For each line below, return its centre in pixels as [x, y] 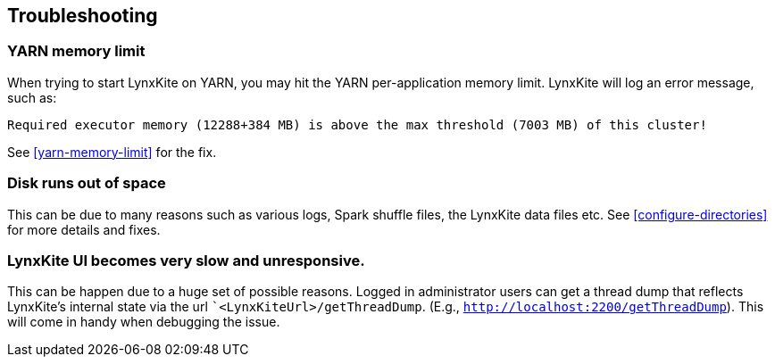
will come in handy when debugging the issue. [144, 322]
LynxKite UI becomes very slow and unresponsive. [186, 260]
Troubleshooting [83, 16]
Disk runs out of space [87, 183]
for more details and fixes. [84, 229]
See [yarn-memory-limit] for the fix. [112, 152]
